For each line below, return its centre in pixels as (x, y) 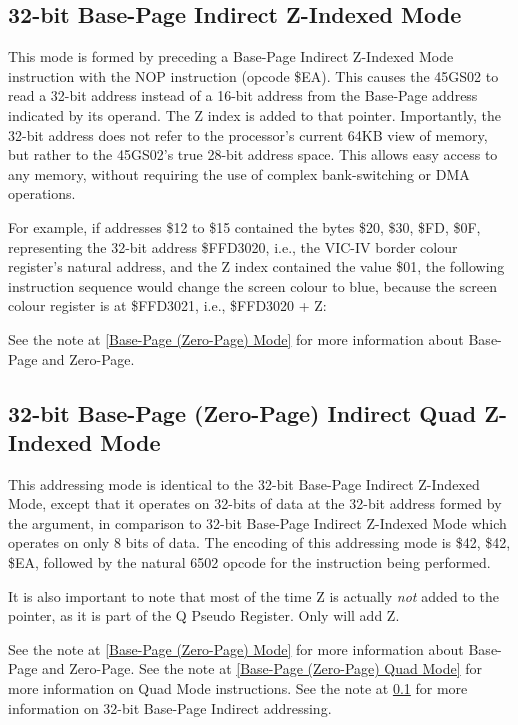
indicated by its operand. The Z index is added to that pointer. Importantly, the (255, 114)
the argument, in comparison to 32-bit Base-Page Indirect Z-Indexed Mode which (257, 522)
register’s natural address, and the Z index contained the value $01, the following (256, 266)
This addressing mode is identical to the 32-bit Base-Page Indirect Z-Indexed (244, 483)
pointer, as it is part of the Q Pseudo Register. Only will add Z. (204, 615)
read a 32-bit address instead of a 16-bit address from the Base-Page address (243, 95)
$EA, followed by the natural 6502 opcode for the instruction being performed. (249, 562)
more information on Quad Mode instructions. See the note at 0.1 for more (238, 688)
